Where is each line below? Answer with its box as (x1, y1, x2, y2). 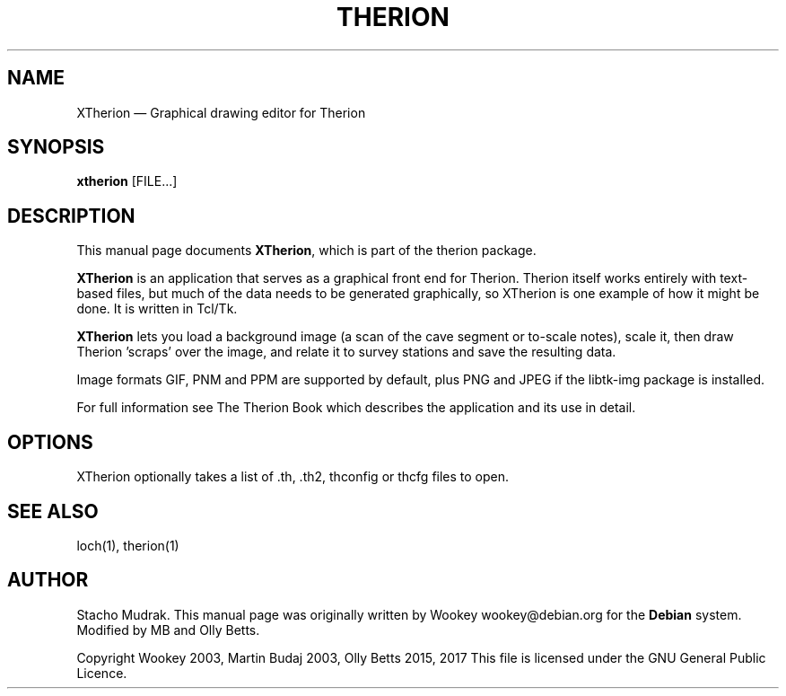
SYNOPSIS (7, 136, 105, 159)
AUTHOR (7, 568, 89, 592)
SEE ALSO (7, 499, 99, 523)
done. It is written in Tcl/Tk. (76, 301, 238, 317)
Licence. (76, 665, 127, 681)
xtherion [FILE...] (76, 173, 178, 189)
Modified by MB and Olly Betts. (76, 621, 260, 638)
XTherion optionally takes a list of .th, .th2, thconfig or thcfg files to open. (76, 469, 510, 485)
